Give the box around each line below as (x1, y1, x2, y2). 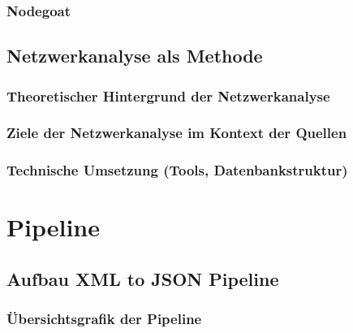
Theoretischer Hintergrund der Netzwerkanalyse (6, 85, 330, 106)
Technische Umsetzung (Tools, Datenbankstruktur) (6, 160, 348, 180)
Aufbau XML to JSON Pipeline (6, 266, 279, 291)
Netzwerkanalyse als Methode (6, 43, 263, 68)
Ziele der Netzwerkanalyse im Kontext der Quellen (6, 123, 347, 143)
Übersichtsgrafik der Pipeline (6, 309, 202, 329)
